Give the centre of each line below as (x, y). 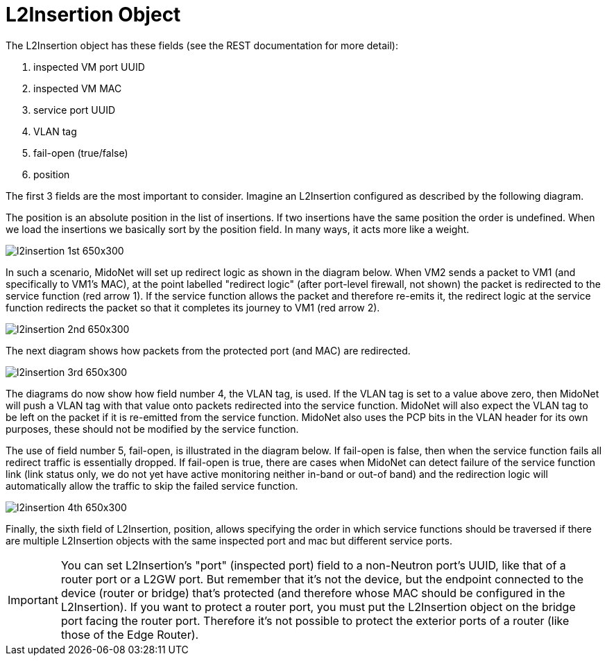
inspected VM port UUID (89, 67)
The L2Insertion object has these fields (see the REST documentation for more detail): (202, 45)
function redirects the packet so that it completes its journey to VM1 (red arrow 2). (193, 307)
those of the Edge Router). (130, 634)
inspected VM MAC (78, 88)
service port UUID (75, 110)
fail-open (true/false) (81, 153)
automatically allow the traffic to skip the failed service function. (152, 486)
